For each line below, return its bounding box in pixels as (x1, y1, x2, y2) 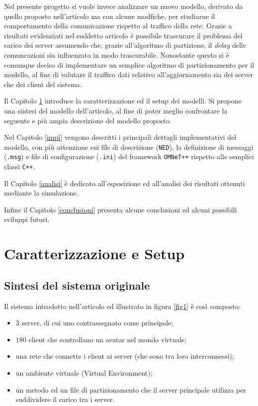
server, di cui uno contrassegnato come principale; (21, 317, 173, 328)
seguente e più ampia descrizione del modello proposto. (4, 115, 172, 125)
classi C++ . (4, 161, 35, 172)
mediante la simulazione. (4, 188, 79, 198)
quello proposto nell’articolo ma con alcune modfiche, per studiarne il (4, 10, 215, 21)
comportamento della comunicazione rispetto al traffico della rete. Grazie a (4, 20, 232, 31)
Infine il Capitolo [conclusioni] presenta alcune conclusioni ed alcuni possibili (4, 204, 237, 214)
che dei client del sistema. (4, 79, 82, 89)
